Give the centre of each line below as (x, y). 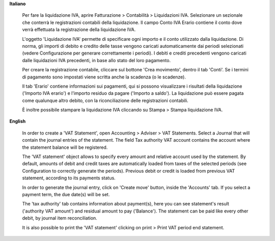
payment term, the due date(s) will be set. (66, 194)
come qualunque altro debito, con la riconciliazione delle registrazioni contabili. (105, 100)
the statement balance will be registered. (65, 147)
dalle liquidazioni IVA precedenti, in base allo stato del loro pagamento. (96, 60)
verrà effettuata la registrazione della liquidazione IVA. (79, 30)
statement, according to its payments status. (69, 178)
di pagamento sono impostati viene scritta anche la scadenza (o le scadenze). (104, 77)
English (18, 121)
